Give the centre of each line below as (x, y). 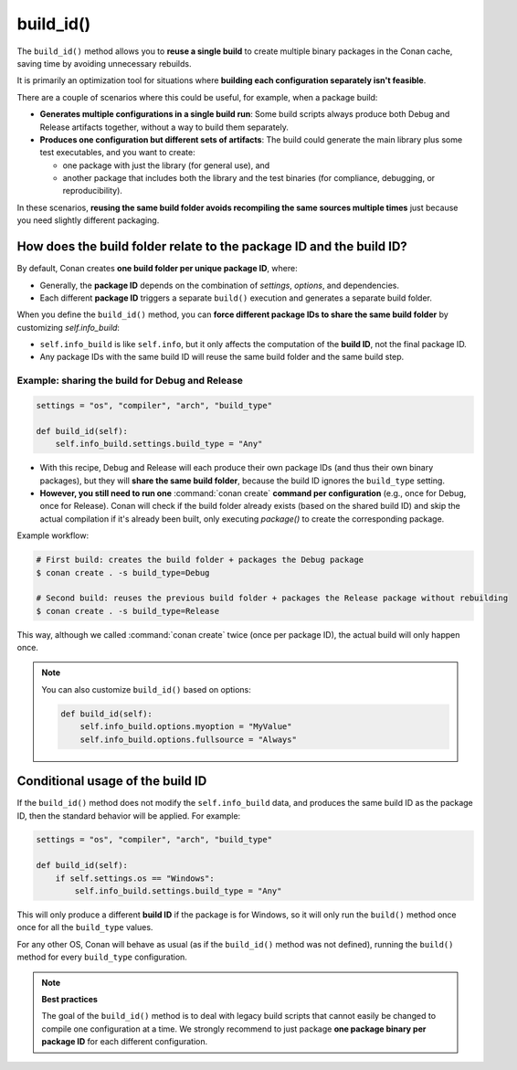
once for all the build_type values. (85, 927)
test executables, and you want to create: (117, 153)
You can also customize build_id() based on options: (146, 689)
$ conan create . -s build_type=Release (127, 611)
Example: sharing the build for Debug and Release (130, 381)
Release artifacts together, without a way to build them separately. (164, 127)
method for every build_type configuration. (102, 957)
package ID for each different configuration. (125, 1042)
